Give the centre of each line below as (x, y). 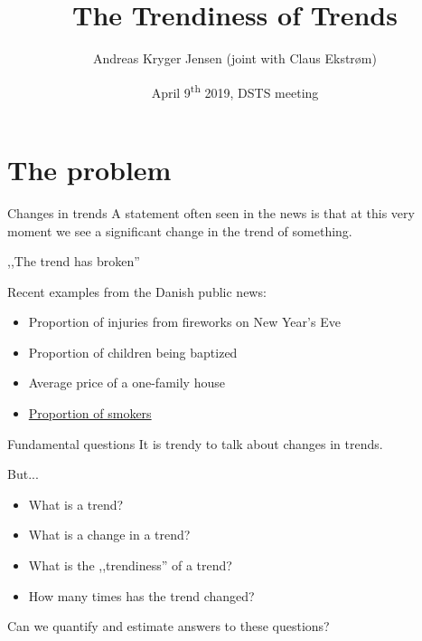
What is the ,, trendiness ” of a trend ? (130, 565)
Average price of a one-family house (127, 383)
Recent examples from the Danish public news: (137, 291)
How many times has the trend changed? (141, 595)
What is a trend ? (76, 504)
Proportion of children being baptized (133, 352)
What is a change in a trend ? (109, 535)
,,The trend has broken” (74, 261)
